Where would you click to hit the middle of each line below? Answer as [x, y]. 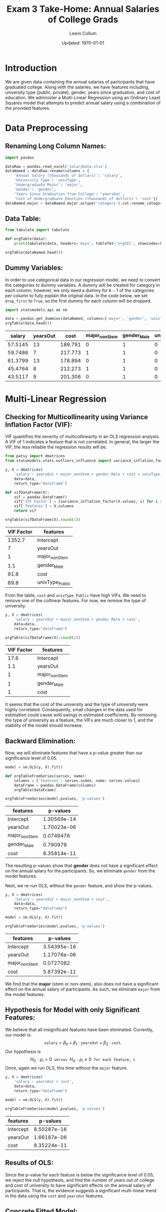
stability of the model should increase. [44, 726]
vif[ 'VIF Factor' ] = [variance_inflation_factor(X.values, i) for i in [89, 502]
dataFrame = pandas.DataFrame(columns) [55, 785]
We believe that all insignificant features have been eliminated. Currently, [79, 1030]
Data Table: [23, 218]
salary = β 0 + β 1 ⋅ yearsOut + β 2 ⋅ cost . [83, 1043]
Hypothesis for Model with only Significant [72, 1010]
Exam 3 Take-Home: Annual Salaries [83, 9]
